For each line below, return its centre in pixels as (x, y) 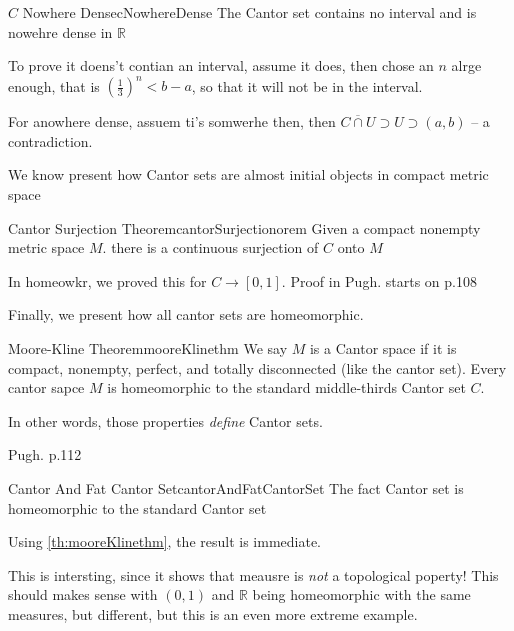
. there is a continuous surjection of (210, 247)
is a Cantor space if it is (383, 348)
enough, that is (54, 85)
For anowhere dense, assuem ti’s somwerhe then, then (172, 121)
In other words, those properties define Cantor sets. (165, 420)
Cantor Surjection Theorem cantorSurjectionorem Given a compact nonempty (244, 227)
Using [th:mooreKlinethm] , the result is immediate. (164, 541)
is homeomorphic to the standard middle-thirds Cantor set (286, 387)
